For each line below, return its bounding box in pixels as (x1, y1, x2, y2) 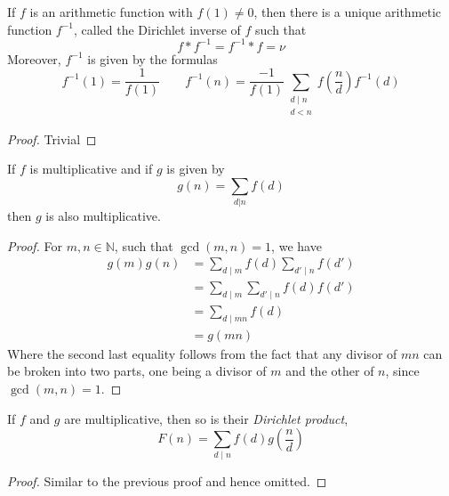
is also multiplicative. (45, 207, 161, 225)
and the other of (285, 362, 374, 380)
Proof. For (7, 236, 63, 255)
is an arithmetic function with (29, 3, 193, 20)
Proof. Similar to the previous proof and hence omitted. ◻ (7, 472, 327, 491)
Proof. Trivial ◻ (7, 129, 97, 148)
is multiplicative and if (29, 159, 153, 178)
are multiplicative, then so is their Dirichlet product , (64, 409, 349, 427)
